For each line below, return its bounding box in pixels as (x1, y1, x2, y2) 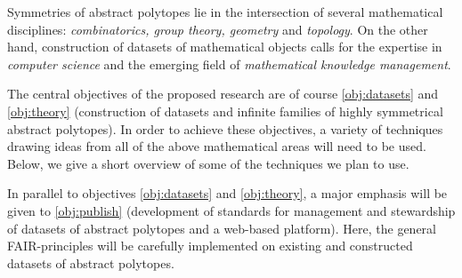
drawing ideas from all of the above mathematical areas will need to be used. (7, 137, 426, 155)
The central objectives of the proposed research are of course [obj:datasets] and (7, 84, 439, 103)
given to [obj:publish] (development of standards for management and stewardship (7, 201, 456, 219)
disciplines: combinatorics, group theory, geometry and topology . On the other (7, 20, 428, 38)
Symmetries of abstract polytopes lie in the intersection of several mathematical (7, 3, 443, 20)
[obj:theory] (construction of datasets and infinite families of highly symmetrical (7, 101, 443, 120)
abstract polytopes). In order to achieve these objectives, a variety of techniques (7, 119, 443, 138)
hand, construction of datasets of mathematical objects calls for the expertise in (7, 37, 442, 56)
